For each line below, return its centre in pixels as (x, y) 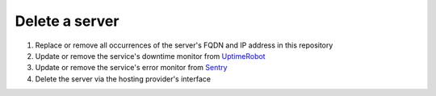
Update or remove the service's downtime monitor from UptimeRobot (150, 56)
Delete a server (67, 21)
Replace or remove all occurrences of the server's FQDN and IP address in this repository (184, 45)
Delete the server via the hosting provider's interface (123, 79)
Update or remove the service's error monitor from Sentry (131, 68)
